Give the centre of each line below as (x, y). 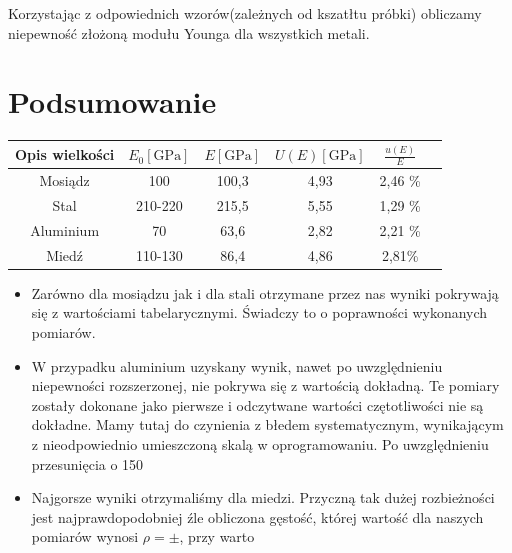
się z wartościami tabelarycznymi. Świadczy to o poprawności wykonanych (259, 312)
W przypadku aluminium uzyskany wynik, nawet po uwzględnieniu (237, 365)
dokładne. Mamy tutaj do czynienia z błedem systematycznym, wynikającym (267, 424)
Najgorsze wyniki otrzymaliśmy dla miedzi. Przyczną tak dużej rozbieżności (263, 497)
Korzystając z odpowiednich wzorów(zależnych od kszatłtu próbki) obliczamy (245, 13)
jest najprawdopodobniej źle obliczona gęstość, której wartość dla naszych (257, 516)
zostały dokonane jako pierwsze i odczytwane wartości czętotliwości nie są (257, 404)
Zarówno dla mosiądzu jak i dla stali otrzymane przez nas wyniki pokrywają (265, 292)
